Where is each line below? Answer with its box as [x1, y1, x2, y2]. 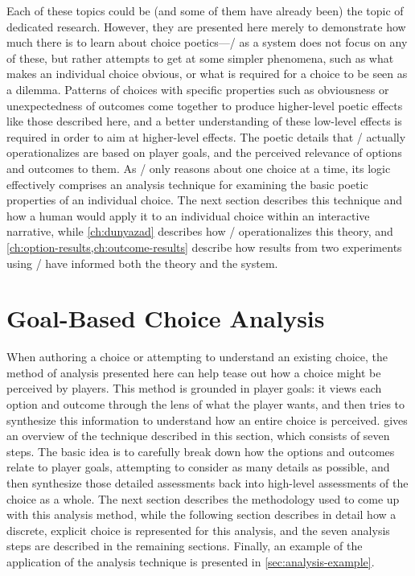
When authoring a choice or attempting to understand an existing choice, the [6, 348, 388, 365]
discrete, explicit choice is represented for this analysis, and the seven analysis [6, 521, 390, 538]
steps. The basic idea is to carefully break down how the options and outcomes [6, 442, 395, 459]
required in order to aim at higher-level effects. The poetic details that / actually [6, 128, 406, 145]
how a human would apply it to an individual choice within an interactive [6, 207, 370, 224]
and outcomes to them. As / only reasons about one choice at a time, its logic [6, 159, 391, 176]
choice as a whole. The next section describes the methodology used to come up [6, 490, 400, 507]
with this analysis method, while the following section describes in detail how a [6, 506, 397, 523]
